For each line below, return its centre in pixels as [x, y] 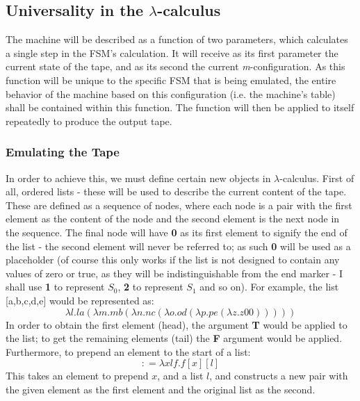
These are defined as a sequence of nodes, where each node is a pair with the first [179, 205]
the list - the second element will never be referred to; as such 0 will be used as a [178, 246]
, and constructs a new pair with [279, 376]
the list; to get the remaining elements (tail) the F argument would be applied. [174, 338]
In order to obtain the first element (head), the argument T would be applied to [177, 324]
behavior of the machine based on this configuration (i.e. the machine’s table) [171, 93]
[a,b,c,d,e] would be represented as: [80, 300]
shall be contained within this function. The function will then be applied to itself [180, 107]
